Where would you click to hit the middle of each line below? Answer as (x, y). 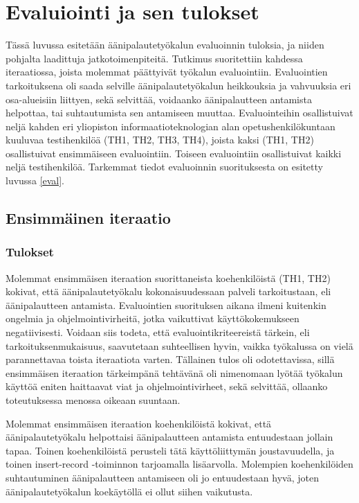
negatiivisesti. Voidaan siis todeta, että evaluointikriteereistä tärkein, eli (158, 332)
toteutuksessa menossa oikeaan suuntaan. (93, 400)
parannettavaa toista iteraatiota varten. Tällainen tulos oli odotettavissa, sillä (170, 359)
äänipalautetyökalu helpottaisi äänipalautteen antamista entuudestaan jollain (169, 437)
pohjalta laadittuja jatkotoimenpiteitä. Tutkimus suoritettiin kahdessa (154, 58)
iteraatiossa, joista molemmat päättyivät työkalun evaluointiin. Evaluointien (167, 72)
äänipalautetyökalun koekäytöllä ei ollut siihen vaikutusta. (129, 491)
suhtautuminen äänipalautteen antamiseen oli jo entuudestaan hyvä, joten (162, 477)
